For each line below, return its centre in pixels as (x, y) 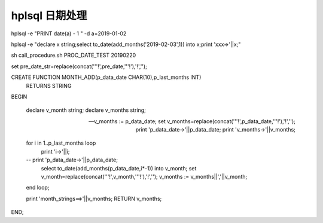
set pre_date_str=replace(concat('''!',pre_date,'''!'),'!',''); (79, 66)
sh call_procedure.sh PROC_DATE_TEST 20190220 (74, 55)
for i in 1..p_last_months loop (61, 143)
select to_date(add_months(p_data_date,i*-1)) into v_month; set (119, 168)
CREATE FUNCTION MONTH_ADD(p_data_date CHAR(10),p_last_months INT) (106, 77)
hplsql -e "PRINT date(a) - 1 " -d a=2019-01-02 (69, 33)
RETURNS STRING (49, 85)
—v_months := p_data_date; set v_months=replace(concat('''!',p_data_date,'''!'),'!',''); (192, 121)
